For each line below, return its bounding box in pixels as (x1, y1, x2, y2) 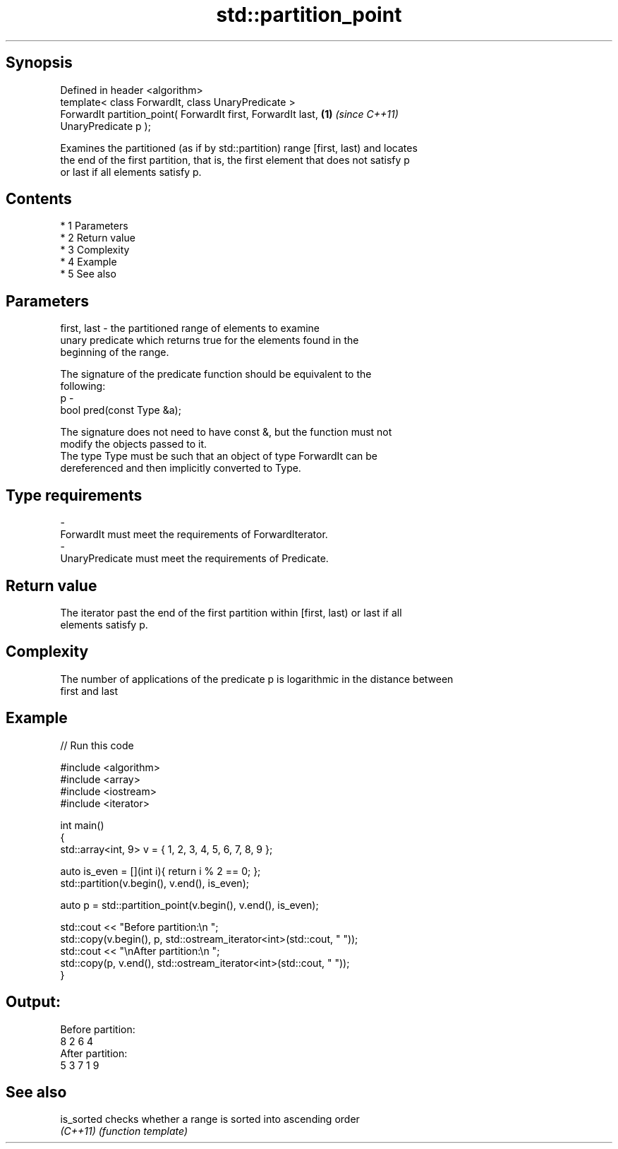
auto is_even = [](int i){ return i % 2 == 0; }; (60, 864, 261, 877)
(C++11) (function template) (60, 1125, 188, 1138)
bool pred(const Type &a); (60, 404, 181, 417)
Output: (6, 993, 61, 1011)
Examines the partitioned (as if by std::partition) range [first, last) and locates (60, 141, 418, 154)
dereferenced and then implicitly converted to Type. (60, 462, 301, 475)
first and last (60, 684, 119, 697)
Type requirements (6, 486, 143, 504)
